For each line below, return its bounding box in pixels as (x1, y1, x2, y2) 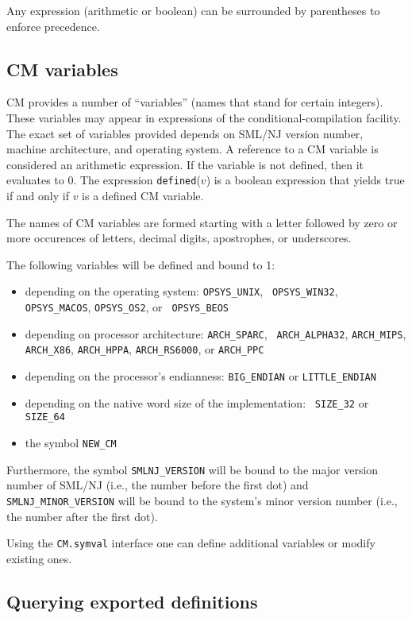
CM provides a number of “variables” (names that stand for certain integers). (6, 94, 383, 110)
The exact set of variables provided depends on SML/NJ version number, (6, 125, 364, 141)
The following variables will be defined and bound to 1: (6, 256, 275, 272)
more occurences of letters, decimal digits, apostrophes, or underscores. (6, 230, 352, 246)
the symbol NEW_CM (25, 434, 117, 450)
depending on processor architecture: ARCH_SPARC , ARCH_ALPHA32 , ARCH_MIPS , (25, 325, 406, 342)
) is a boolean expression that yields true (206, 172, 405, 188)
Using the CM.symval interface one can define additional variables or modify (6, 535, 375, 551)
